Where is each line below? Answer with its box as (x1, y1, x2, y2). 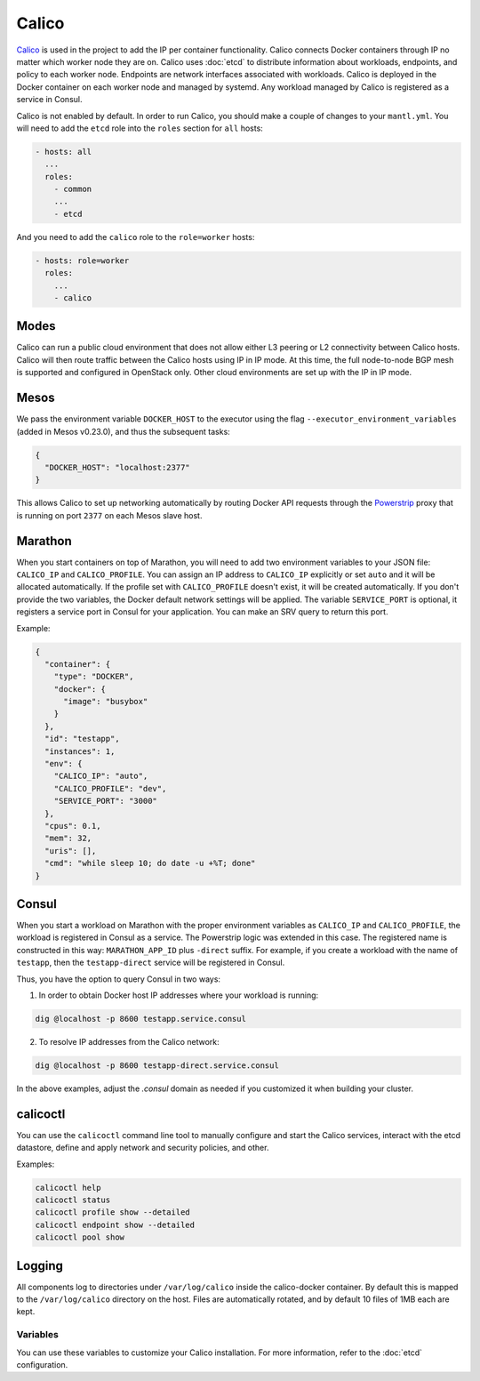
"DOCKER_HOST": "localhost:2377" (44, 462, 190, 472)
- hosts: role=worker (35, 255, 130, 266)
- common (53, 184, 92, 195)
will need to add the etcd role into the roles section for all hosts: (16, 123, 264, 133)
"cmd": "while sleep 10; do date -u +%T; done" (44, 858, 256, 869)
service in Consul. (16, 94, 83, 105)
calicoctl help (35, 1183, 101, 1192)
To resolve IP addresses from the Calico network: (38, 1036, 220, 1047)
